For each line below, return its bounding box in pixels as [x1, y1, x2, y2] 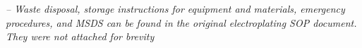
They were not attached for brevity [6, 29, 155, 44]
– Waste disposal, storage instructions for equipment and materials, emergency [6, 1, 345, 16]
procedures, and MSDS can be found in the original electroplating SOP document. [6, 15, 357, 30]
